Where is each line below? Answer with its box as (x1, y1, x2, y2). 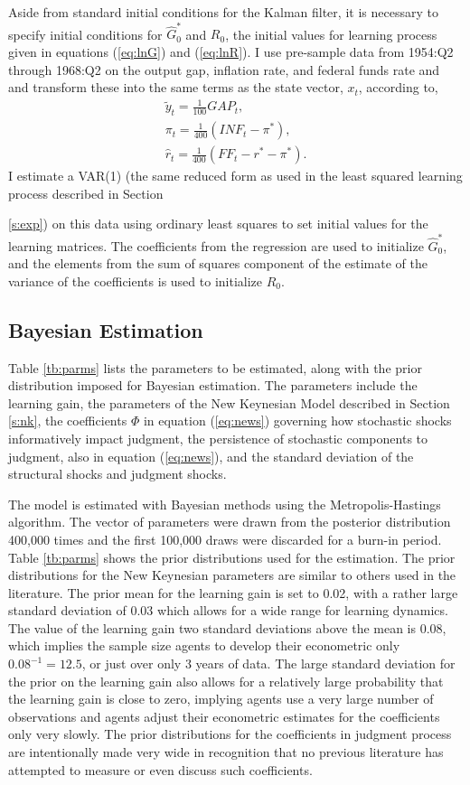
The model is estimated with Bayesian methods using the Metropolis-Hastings (8, 494, 441, 513)
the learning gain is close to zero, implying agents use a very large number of (8, 689, 434, 708)
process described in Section (8, 183, 164, 202)
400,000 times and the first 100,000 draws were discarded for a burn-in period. (8, 529, 442, 548)
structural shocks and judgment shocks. (8, 464, 227, 483)
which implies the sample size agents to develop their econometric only (8, 636, 400, 655)
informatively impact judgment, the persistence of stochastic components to (8, 428, 428, 447)
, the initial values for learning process (225, 24, 437, 43)
